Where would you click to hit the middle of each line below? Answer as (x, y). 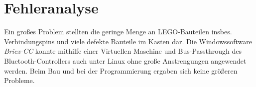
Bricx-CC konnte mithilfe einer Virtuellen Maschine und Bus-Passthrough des (123, 51)
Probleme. (19, 80)
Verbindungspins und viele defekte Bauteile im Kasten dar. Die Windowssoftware (128, 41)
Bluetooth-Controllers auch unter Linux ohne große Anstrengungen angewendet (125, 60)
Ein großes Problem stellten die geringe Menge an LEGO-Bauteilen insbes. (118, 32)
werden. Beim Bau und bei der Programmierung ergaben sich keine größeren (121, 70)
